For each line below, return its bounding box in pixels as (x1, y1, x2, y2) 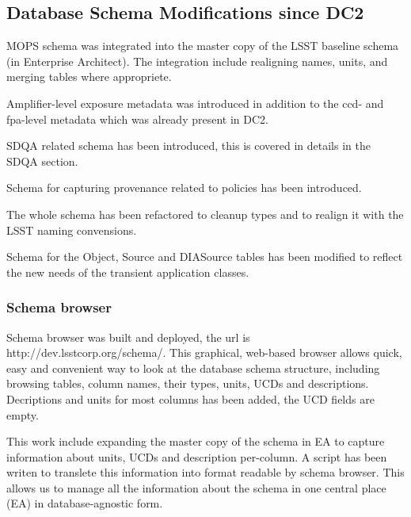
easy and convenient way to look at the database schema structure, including (6, 359, 380, 376)
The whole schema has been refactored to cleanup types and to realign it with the (6, 205, 404, 222)
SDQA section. (6, 152, 78, 169)
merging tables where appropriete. (6, 68, 172, 85)
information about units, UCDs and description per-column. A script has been (6, 448, 387, 465)
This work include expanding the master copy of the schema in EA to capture (6, 433, 385, 450)
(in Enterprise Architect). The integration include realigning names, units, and (6, 52, 388, 69)
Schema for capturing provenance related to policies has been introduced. (6, 179, 362, 196)
